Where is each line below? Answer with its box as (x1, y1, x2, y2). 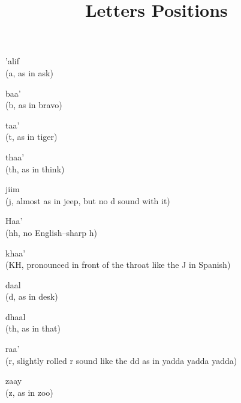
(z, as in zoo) (5, 386, 53, 398)
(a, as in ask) (5, 66, 53, 79)
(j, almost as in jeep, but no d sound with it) (5, 194, 170, 207)
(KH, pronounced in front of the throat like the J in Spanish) (5, 258, 231, 271)
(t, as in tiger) (5, 130, 58, 143)
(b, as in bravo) (5, 98, 62, 111)
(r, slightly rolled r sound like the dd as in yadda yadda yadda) (5, 354, 237, 366)
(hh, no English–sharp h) (5, 226, 97, 238)
